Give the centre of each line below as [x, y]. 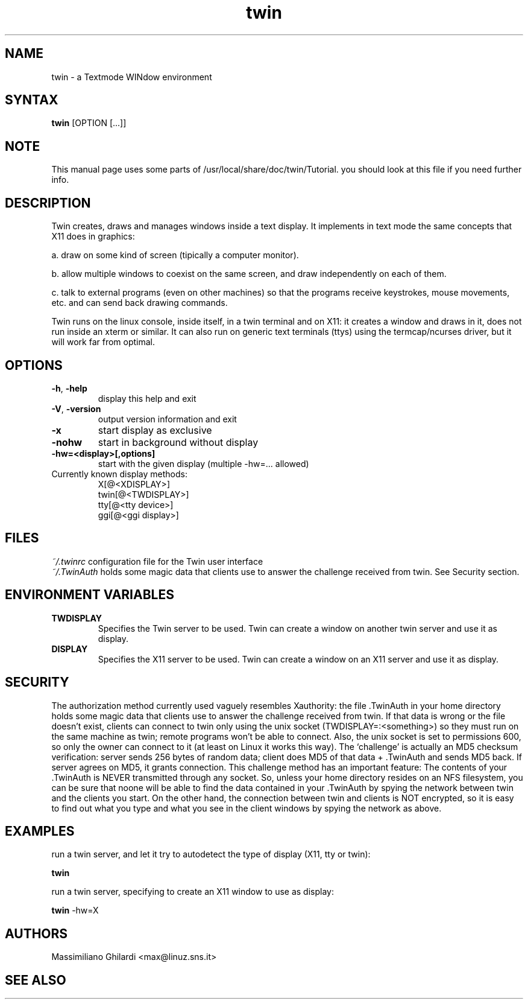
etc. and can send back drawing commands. [140, 303]
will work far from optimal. [103, 342]
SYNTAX [32, 100]
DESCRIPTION [48, 203]
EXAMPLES [40, 831]
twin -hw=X [75, 910]
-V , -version [76, 408]
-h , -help [69, 388]
